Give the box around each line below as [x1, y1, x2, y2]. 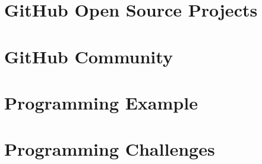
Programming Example [4, 90, 198, 114]
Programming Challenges [4, 137, 215, 161]
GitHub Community [4, 44, 173, 68]
